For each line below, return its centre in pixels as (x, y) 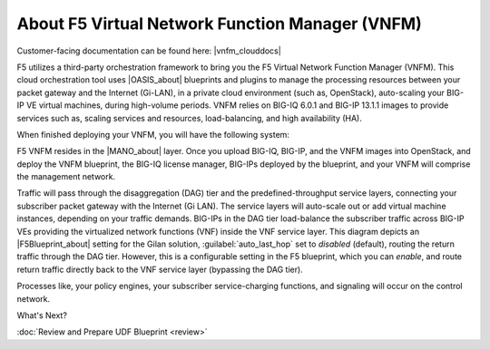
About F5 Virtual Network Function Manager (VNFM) (219, 24)
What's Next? (42, 315)
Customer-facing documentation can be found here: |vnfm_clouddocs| (149, 51)
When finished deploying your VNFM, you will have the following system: (153, 134)
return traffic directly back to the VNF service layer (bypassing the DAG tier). (160, 269)
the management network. (66, 177)
